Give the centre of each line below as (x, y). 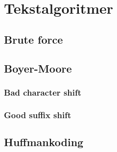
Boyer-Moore (38, 68)
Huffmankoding (44, 142)
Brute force (34, 39)
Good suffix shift (38, 114)
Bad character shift (43, 92)
